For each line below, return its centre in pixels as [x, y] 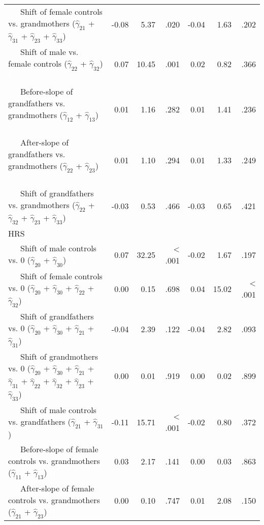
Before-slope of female [59, 449]
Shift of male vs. [49, 52]
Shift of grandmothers [59, 357]
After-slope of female [57, 488]
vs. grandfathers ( [40, 421]
